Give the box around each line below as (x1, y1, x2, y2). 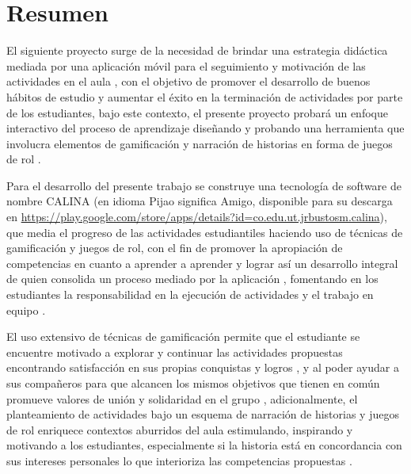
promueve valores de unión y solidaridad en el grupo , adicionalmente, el (6, 390, 358, 407)
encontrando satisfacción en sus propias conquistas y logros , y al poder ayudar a (6, 359, 399, 376)
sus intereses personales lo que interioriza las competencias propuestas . (6, 452, 352, 468)
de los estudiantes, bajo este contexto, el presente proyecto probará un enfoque (6, 104, 388, 120)
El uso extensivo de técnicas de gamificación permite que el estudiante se (6, 328, 360, 345)
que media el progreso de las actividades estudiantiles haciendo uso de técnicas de (6, 224, 403, 240)
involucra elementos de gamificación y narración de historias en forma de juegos (6, 135, 393, 151)
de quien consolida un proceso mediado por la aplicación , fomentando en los (6, 270, 379, 287)
